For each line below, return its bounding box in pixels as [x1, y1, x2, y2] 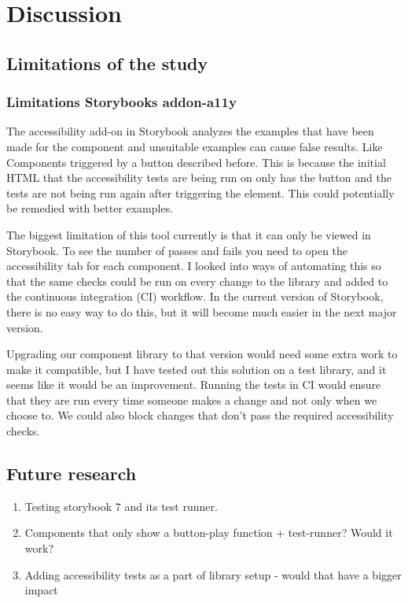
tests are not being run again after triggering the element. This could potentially [6, 184, 395, 201]
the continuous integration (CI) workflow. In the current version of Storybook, [6, 288, 384, 305]
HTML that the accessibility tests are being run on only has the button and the [6, 169, 391, 186]
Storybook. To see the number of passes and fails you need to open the [6, 242, 348, 258]
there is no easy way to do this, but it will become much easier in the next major [6, 303, 397, 320]
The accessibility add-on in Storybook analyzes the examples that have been [6, 123, 374, 139]
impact [24, 582, 58, 598]
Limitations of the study [6, 50, 208, 75]
